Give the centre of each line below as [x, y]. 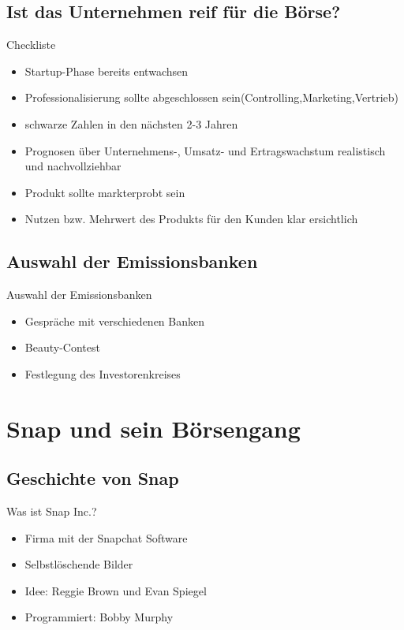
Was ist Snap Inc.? [52, 511]
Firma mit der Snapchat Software [106, 537]
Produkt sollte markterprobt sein [105, 192]
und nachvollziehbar [73, 166]
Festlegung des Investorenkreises [103, 373]
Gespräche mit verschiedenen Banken [115, 321]
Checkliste [31, 45]
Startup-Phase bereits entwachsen [107, 71]
